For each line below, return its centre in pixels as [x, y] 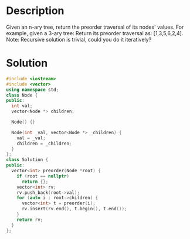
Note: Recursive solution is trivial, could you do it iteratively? [79, 39]
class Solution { [27, 160]
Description [35, 11]
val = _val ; [31, 138]
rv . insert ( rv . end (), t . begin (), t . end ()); [74, 209]
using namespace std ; [33, 90]
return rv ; [30, 220]
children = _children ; [44, 144]
